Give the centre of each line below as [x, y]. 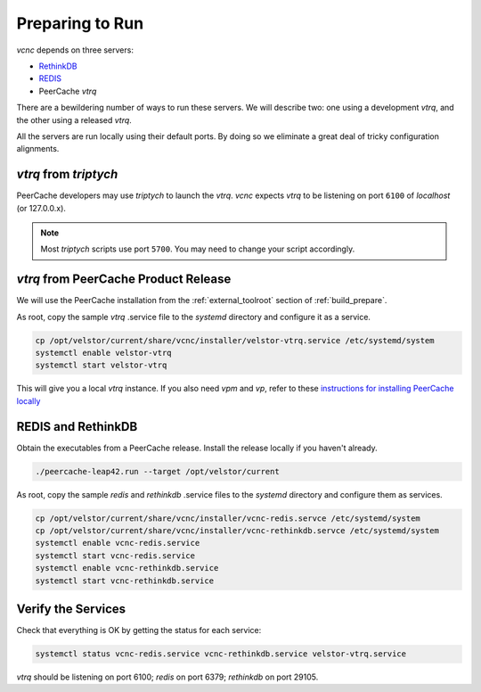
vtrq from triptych [67, 174]
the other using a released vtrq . [74, 119]
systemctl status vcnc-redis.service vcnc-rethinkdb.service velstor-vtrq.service [221, 654]
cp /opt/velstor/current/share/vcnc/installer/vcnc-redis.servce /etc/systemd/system [228, 518]
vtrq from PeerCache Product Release [124, 280]
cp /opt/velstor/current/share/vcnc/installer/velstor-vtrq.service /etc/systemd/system [235, 340]
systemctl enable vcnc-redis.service [118, 543]
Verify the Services [71, 610]
